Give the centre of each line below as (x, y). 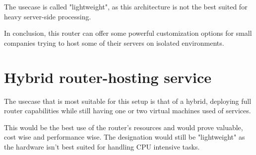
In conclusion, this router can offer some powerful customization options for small (128, 33)
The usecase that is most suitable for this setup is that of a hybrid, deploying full (128, 101)
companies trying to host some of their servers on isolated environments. (114, 42)
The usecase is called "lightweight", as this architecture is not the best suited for (126, 6)
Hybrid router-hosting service (108, 77)
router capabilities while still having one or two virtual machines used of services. (128, 111)
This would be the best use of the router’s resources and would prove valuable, (124, 127)
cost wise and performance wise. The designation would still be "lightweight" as (125, 137)
